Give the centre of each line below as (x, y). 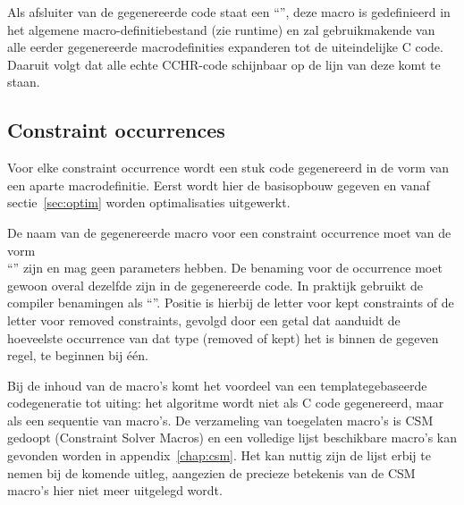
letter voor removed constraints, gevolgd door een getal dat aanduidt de (204, 320)
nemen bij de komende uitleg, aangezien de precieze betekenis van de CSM (211, 472)
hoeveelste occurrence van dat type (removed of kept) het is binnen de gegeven (223, 337)
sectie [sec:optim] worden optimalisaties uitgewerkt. (149, 202)
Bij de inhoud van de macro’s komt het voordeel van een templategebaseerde (217, 385)
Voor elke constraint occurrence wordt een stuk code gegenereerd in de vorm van (228, 168)
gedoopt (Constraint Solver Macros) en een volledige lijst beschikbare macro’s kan (232, 438)
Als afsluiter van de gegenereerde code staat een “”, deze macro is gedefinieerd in (229, 12)
